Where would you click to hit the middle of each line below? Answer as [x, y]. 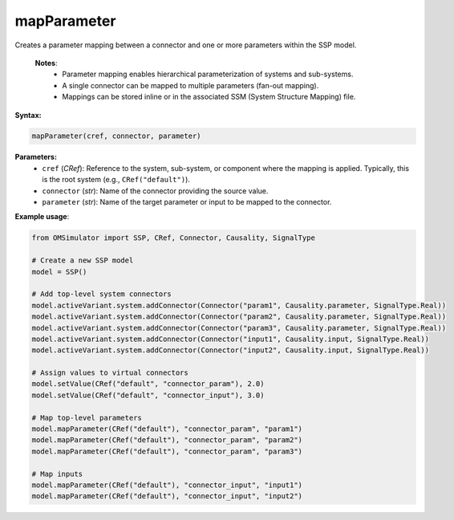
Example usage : [42, 217]
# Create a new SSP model [83, 260]
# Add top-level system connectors [101, 294]
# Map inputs [57, 474]
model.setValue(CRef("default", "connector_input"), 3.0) [148, 395]
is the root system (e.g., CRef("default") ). [116, 180]
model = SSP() [59, 272]
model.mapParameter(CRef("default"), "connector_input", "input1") [167, 485]
